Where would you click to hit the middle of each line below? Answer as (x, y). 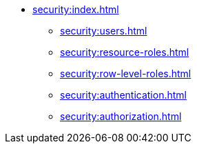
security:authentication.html (123, 95)
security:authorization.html (121, 116)
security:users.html (104, 31)
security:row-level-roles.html (126, 73)
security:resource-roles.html (125, 52)
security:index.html (76, 9)
